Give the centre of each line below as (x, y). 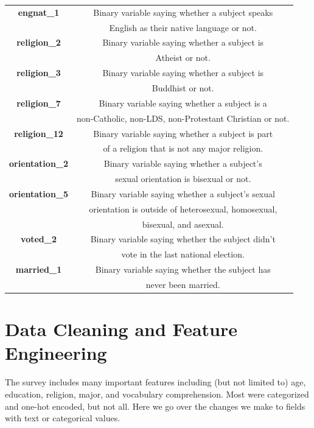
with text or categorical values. (63, 418)
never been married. (183, 284)
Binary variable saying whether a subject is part (183, 133)
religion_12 (39, 133)
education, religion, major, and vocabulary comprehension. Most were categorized (157, 394)
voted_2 (39, 239)
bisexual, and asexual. (183, 224)
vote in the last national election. (183, 254)
